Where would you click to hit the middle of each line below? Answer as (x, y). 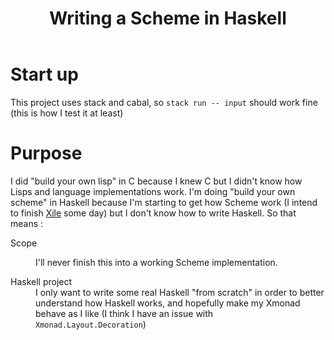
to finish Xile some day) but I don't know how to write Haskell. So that (153, 213)
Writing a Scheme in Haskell (168, 18)
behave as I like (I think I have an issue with (124, 313)
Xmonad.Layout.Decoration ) (91, 324)
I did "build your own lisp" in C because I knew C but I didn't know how (156, 181)
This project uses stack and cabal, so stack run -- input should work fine (164, 102)
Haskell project (41, 281)
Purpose (46, 153)
